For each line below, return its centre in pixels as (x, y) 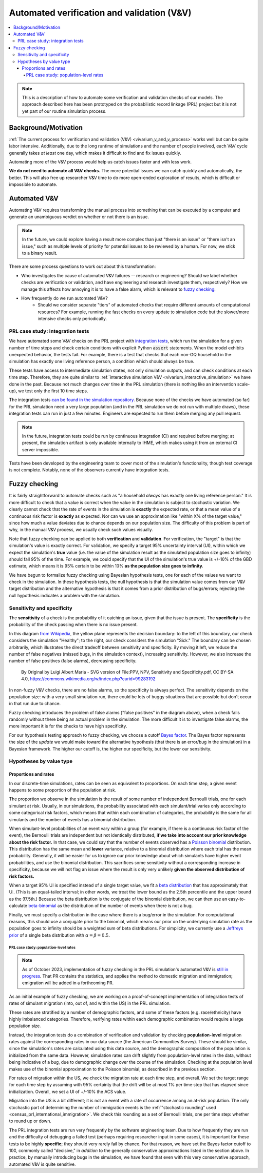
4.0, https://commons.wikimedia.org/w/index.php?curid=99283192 (88, 679)
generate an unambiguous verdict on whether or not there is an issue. (79, 217)
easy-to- (237, 899)
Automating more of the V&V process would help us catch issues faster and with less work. (100, 162)
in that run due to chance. (35, 704)
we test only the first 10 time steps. (53, 391)
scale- (244, 384)
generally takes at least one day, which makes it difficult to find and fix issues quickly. (95, 153)
